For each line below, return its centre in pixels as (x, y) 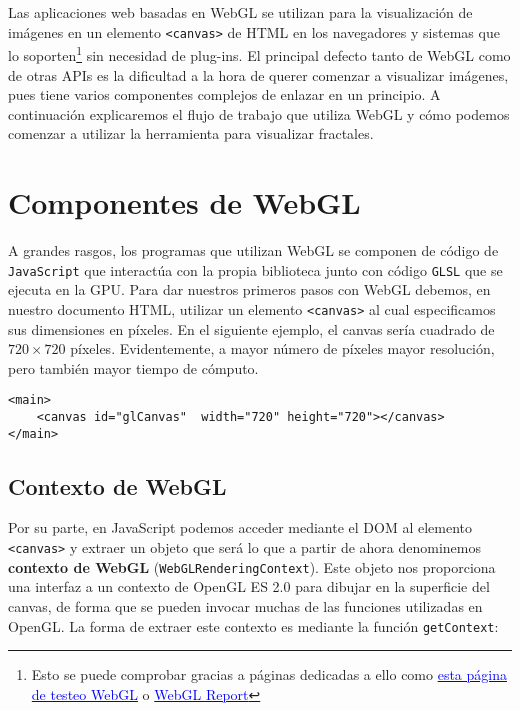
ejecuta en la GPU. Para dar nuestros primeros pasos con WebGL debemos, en (249, 289)
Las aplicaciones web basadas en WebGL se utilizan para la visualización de (240, 12)
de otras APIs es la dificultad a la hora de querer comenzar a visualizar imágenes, (258, 74)
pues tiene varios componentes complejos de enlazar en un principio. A (224, 94)
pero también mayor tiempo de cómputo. (133, 367)
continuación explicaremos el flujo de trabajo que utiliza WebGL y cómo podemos (259, 113)
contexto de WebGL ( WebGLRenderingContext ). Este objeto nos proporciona (252, 566)
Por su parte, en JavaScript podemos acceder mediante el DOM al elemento (240, 527)
